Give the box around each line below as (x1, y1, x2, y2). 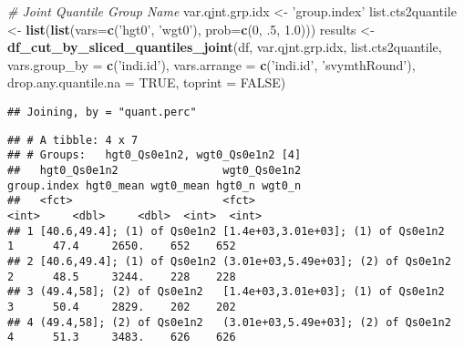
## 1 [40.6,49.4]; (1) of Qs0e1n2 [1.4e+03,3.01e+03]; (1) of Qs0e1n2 (7, 224, 445, 238)
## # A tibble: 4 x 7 (7, 133, 139, 147)
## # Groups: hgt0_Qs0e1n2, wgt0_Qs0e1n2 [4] (7, 148, 302, 162)
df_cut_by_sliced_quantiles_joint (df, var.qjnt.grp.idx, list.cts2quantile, (7, 37, 442, 56)
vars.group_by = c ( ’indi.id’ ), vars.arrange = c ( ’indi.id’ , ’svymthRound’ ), (7, 55, 416, 74)
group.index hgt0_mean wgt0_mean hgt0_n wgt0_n (7, 179, 302, 192)
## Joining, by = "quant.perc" (7, 105, 197, 118)
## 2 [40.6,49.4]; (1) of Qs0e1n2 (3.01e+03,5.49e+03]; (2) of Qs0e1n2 (7, 254, 451, 268)
